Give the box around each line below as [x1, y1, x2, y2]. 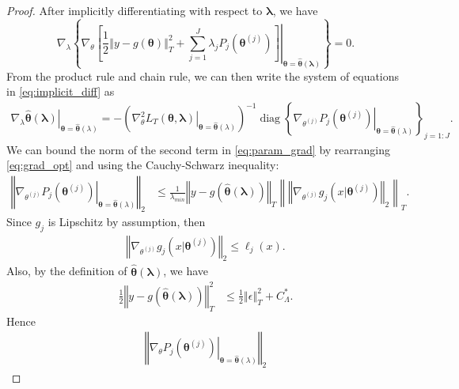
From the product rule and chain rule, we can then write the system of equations [6, 67, 400, 84]
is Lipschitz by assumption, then [47, 213, 206, 229]
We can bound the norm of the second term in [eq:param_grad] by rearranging [6, 141, 390, 157]
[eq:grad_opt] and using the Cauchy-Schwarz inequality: [6, 157, 279, 173]
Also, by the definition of [6, 262, 127, 279]
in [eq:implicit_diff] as [6, 83, 115, 100]
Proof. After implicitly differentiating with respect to [6, 2, 263, 18]
